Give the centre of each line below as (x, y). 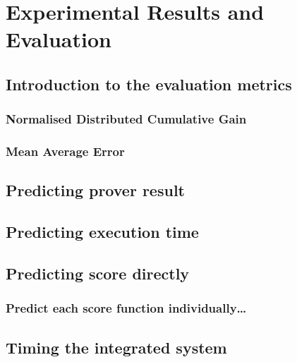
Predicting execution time (102, 232)
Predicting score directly (98, 273)
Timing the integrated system (116, 347)
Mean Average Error (65, 151)
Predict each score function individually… (126, 308)
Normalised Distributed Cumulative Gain (126, 119)
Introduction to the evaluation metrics (149, 84)
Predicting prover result (95, 190)
